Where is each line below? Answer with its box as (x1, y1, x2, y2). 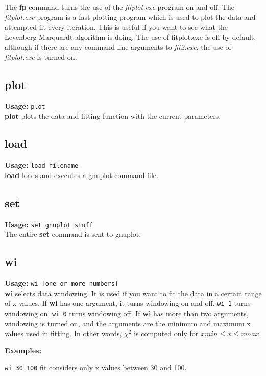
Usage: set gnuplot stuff (5, 218, 93, 229)
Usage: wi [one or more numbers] (5, 278, 118, 289)
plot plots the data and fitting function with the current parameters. (5, 110, 221, 121)
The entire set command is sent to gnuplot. (5, 229, 141, 239)
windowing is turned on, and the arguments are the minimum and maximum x (5, 318, 251, 328)
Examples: (5, 345, 41, 356)
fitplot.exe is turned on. (5, 51, 77, 62)
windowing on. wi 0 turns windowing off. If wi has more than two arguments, (5, 308, 249, 319)
